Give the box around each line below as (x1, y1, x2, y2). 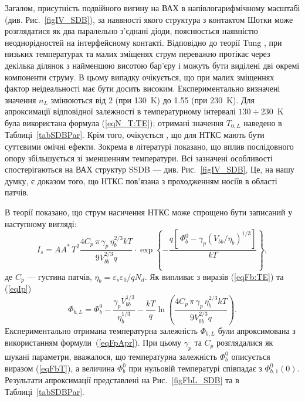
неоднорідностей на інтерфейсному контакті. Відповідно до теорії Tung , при (5, 36, 282, 48)
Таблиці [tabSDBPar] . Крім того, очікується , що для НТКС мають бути (5, 129, 265, 141)
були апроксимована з (218, 324, 296, 336)
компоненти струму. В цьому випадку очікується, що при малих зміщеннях (5, 70, 274, 83)
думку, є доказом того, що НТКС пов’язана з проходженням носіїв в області (5, 174, 277, 187)
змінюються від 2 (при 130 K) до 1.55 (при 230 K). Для (50, 93, 255, 106)
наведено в (243, 116, 282, 129)
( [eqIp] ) (5, 282, 32, 295)
